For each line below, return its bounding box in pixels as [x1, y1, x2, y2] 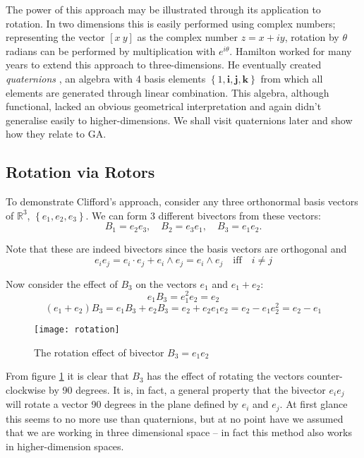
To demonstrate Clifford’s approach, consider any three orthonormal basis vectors [6, 194, 358, 209]
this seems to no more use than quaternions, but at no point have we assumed [6, 411, 344, 426]
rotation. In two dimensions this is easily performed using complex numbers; [6, 16, 336, 30]
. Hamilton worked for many [229, 43, 352, 58]
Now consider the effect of [6, 276, 118, 291]
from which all [260, 71, 323, 85]
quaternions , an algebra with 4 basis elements [6, 71, 206, 85]
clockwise [6, 382, 46, 397]
